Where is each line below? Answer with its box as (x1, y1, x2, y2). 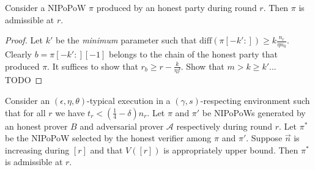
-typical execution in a (87, 94, 171, 107)
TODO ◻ (5, 73, 43, 86)
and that (90, 143, 123, 156)
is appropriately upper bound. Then (163, 143, 298, 156)
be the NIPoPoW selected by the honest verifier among (5, 131, 212, 144)
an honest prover (5, 119, 68, 132)
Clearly (5, 48, 32, 61)
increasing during (5, 143, 70, 156)
